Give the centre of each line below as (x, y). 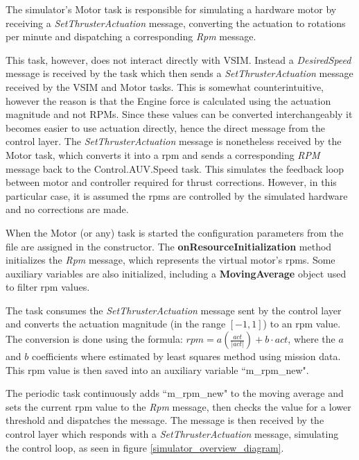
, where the (312, 339)
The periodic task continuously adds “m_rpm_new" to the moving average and (175, 393)
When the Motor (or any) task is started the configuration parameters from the (175, 232)
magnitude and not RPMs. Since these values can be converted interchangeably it (179, 114)
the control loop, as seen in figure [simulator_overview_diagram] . (145, 447)
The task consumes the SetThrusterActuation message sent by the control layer (174, 310)
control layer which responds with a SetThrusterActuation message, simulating (172, 434)
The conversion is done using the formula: (94, 339)
